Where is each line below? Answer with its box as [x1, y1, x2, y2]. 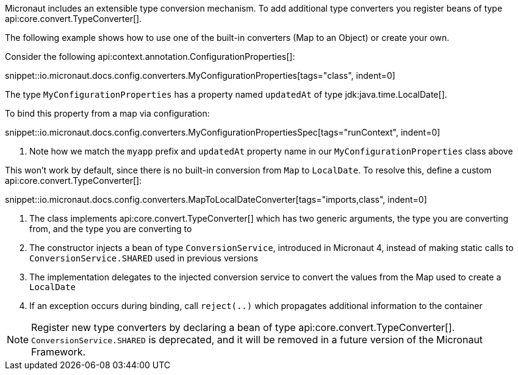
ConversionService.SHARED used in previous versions [29, 253, 258, 263]
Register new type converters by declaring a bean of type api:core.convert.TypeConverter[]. [31, 321, 455, 333]
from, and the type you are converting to [29, 224, 192, 234]
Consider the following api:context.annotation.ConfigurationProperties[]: [5, 51, 295, 62]
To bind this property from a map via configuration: [5, 108, 210, 118]
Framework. [31, 346, 86, 358]
